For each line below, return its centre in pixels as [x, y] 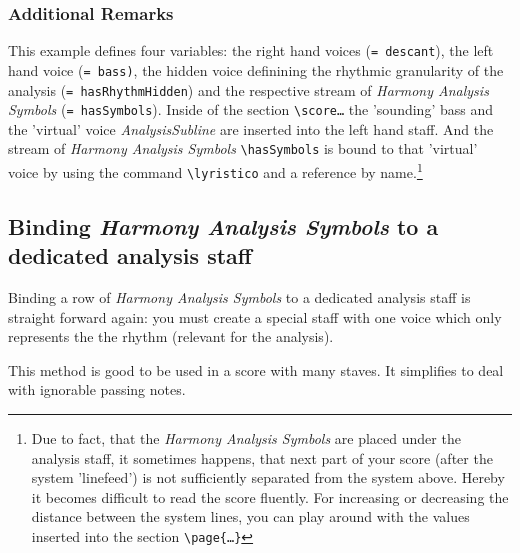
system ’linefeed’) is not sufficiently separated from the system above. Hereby [268, 477]
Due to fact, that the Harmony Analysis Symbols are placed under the [246, 437]
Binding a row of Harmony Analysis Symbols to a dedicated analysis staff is [239, 297]
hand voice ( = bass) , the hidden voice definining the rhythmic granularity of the [256, 69]
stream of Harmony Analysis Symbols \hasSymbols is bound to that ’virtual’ [243, 148]
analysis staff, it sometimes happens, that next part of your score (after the [262, 457]
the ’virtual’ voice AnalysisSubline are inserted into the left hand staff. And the [251, 128]
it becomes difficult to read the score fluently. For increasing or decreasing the [270, 496]
